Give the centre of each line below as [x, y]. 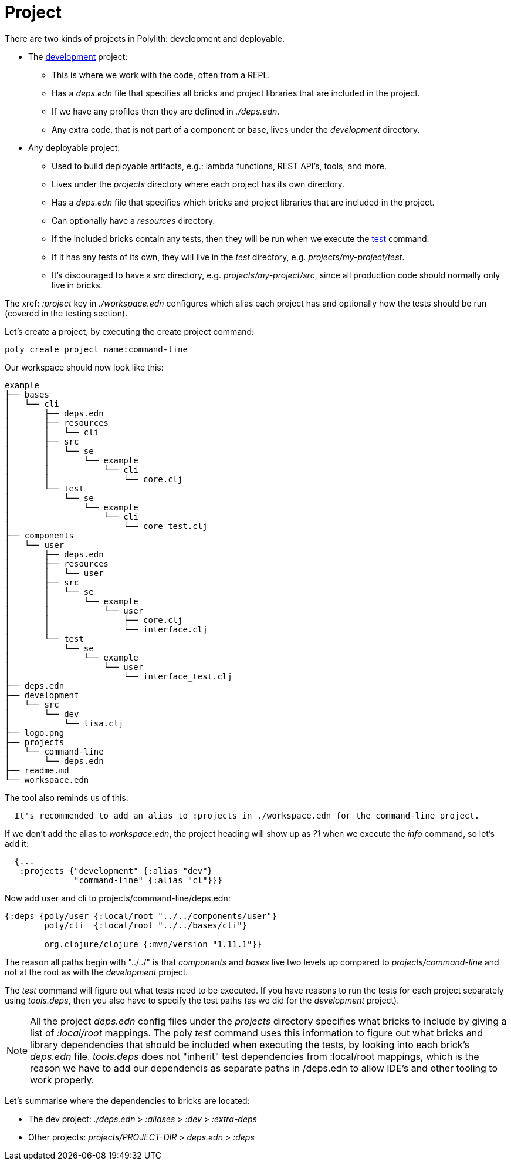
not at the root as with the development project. [97, 972]
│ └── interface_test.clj [119, 676]
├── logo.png [35, 733]
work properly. [62, 1080]
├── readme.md [37, 770]
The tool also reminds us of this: [67, 797]
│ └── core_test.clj [106, 526]
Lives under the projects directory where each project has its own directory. [198, 184]
